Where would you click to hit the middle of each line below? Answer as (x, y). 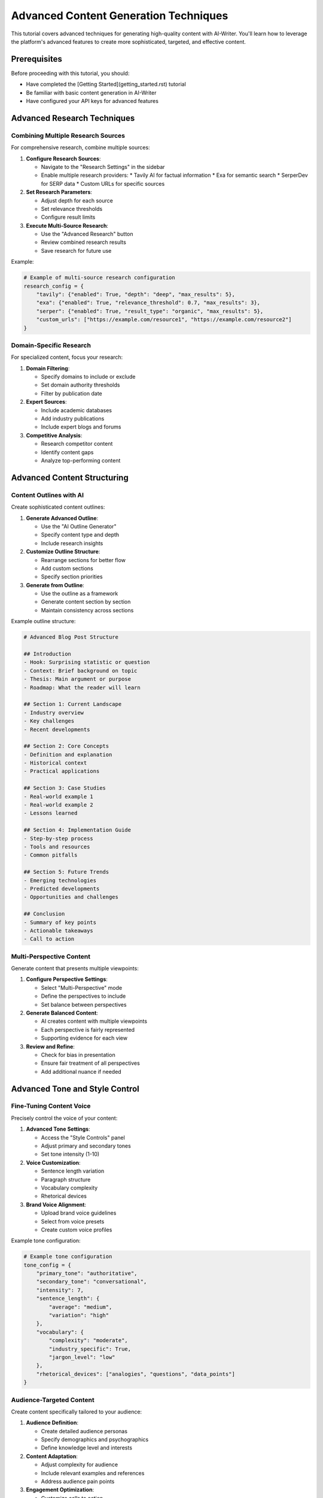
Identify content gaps (67, 452)
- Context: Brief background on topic (80, 671)
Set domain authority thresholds (80, 385)
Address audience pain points (78, 1482)
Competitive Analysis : (54, 435)
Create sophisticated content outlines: (58, 507)
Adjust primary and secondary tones (86, 1146)
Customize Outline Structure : (63, 552)
